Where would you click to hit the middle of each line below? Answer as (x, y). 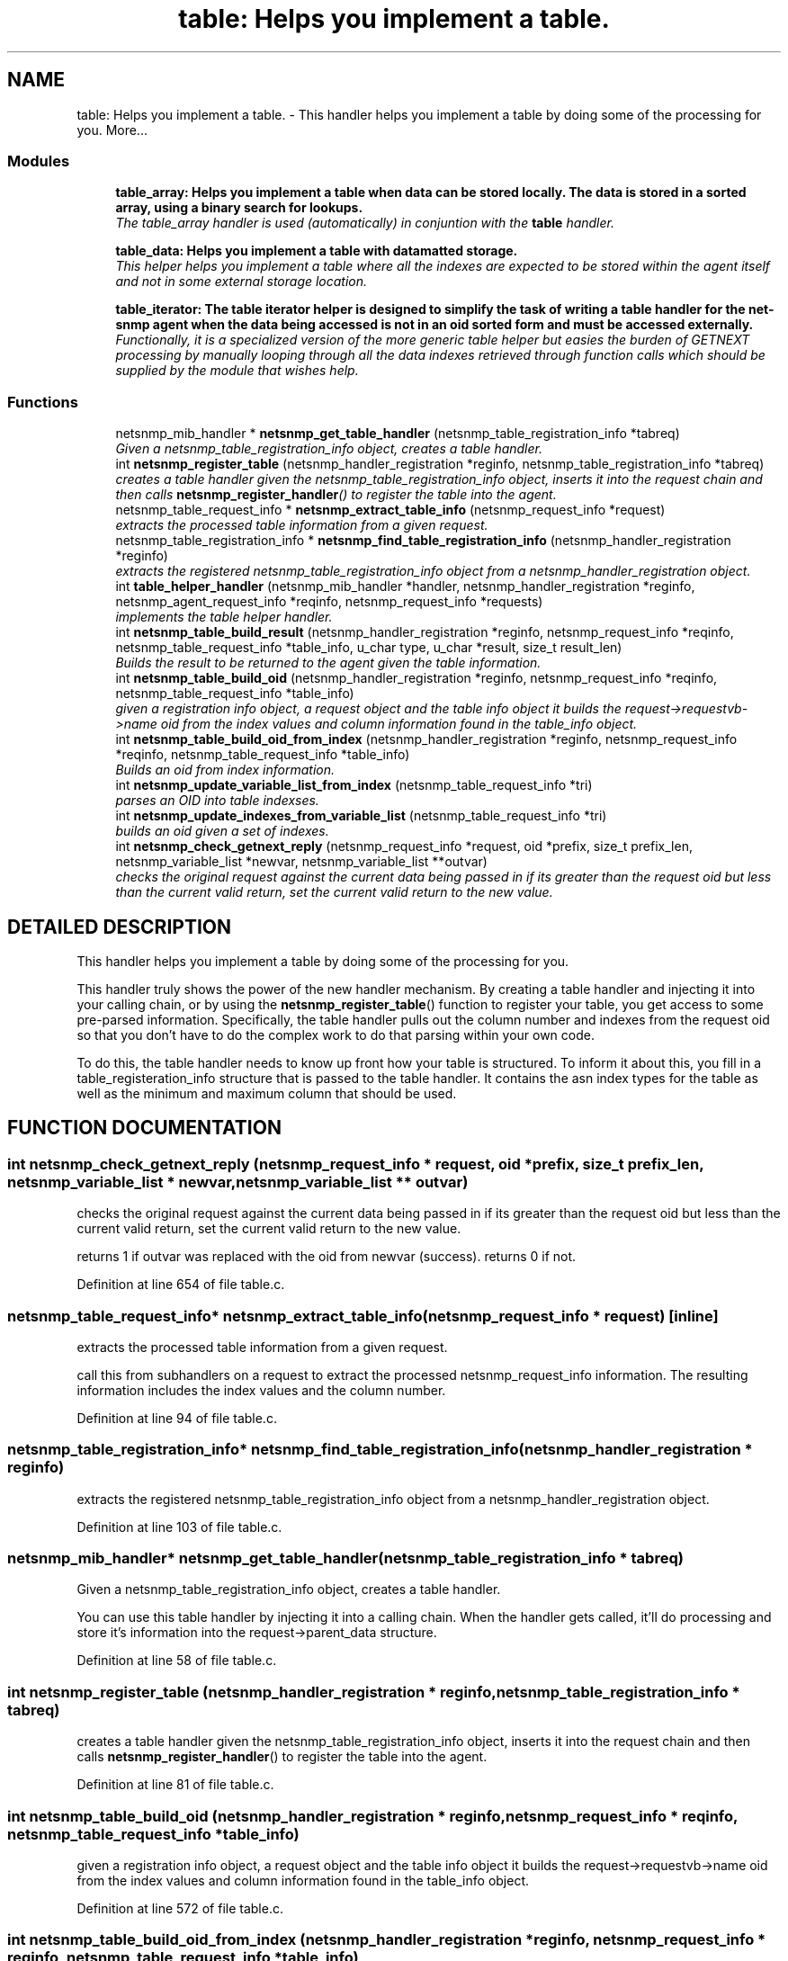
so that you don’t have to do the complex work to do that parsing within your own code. (336, 1034)
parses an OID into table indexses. (217, 801)
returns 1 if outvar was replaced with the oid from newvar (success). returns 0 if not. (327, 1257)
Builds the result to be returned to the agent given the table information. (328, 663)
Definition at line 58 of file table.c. (177, 1661)
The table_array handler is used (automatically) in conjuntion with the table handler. (365, 223)
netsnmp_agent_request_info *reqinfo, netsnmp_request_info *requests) (329, 602)
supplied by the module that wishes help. (237, 371)
